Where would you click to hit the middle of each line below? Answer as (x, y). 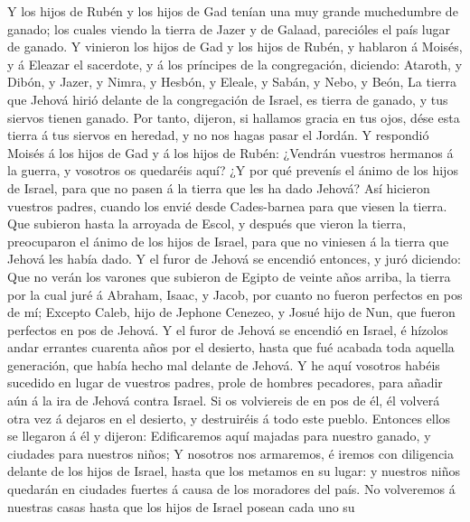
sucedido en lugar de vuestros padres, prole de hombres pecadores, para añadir (225, 382)
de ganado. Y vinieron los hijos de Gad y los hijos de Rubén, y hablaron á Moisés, (235, 47)
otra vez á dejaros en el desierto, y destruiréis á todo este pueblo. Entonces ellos (229, 418)
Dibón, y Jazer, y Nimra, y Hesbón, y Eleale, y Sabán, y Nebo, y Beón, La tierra (232, 82)
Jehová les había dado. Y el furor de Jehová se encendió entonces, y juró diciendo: (234, 259)
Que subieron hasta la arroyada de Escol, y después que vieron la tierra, (207, 224)
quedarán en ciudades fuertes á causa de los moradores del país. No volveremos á (231, 489)
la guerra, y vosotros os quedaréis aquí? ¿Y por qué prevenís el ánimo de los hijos (233, 170)
